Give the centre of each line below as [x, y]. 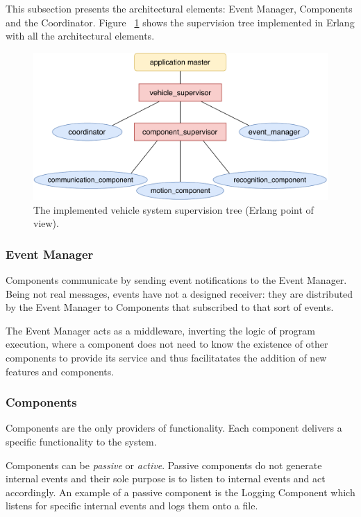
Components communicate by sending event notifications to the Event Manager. [176, 279]
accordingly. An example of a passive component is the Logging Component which [180, 492]
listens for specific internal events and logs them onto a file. [132, 506]
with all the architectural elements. [80, 36]
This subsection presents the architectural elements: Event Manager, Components [179, 8]
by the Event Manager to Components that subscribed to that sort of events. [170, 307]
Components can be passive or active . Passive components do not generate [164, 465]
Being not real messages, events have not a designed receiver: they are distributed [179, 293]
